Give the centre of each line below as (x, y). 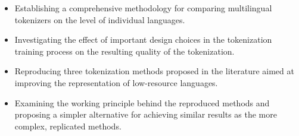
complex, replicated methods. (68, 126)
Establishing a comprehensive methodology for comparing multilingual (143, 8)
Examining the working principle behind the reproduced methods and (142, 102)
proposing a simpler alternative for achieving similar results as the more (146, 114)
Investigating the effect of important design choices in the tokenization (143, 39)
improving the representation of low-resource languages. (116, 82)
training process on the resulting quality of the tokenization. (124, 51)
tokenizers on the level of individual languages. (100, 19)
